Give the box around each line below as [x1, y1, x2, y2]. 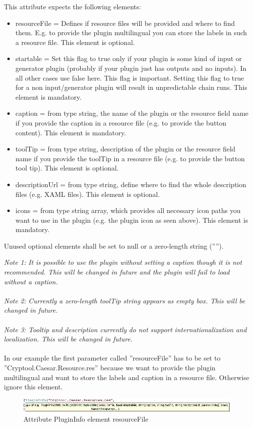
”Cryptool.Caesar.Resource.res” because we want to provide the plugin [4, 363, 216, 372]
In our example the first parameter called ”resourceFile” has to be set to [4, 353, 221, 363]
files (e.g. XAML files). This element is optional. [15, 189, 160, 199]
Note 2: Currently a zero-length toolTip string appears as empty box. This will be [4, 295, 245, 305]
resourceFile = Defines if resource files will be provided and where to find [15, 18, 235, 28]
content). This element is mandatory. [15, 127, 126, 137]
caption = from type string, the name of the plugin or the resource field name [15, 108, 249, 118]
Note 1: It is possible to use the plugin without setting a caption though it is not [4, 257, 242, 267]
